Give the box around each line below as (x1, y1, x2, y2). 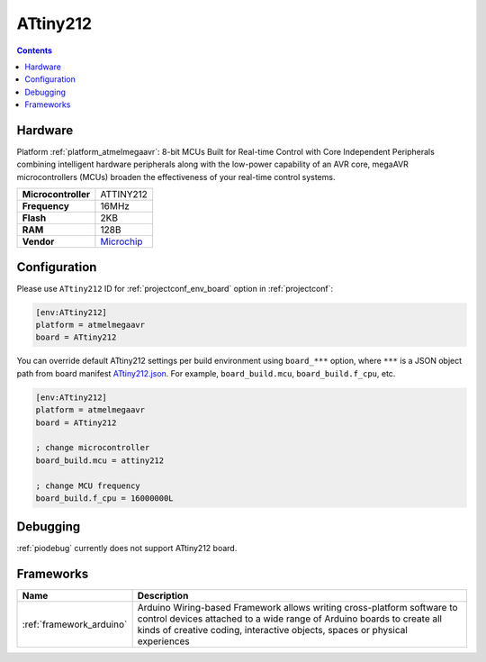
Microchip (100, 235, 143, 248)
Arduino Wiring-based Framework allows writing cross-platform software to (137, 602, 458, 614)
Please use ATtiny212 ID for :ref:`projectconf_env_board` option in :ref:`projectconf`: (16, 283, 334, 294)
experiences (137, 635, 190, 648)
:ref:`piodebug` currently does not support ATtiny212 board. (16, 543, 238, 554)
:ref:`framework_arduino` (22, 618, 128, 630)
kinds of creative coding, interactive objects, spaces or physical (137, 624, 409, 637)
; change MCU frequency (35, 480, 141, 491)
